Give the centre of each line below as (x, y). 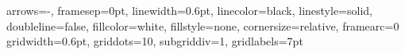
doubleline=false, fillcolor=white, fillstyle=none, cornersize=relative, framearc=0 (203, 25)
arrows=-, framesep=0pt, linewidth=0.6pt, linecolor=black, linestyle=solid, (189, 10)
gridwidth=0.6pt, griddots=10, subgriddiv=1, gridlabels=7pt (155, 41)
